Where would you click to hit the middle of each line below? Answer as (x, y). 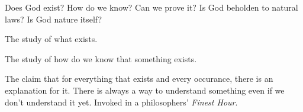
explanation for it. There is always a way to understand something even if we (145, 90)
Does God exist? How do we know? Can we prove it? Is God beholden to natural (151, 7)
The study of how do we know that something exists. (101, 58)
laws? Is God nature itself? (54, 19)
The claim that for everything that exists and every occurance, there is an (139, 79)
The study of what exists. (51, 39)
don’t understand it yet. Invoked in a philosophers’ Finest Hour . (121, 102)
